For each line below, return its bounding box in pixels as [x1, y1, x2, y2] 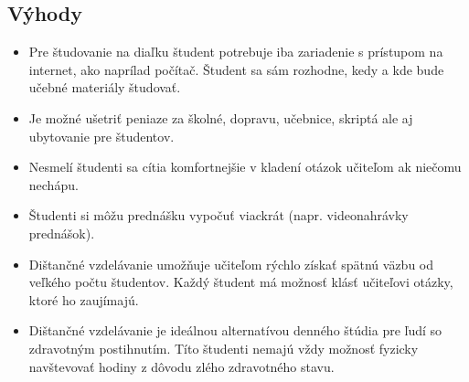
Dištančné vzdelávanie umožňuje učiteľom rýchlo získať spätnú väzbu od [28, 254, 434, 273]
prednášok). [28, 223, 95, 242]
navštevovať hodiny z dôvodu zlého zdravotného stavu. [28, 356, 335, 376]
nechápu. [28, 175, 79, 194]
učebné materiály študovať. [28, 78, 181, 97]
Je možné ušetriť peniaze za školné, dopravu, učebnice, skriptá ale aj [28, 108, 413, 127]
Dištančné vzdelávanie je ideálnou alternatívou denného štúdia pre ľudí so [28, 321, 442, 340]
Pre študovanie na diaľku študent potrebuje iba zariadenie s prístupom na [28, 42, 443, 61]
